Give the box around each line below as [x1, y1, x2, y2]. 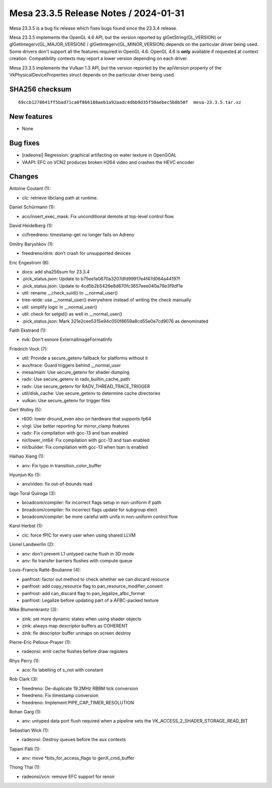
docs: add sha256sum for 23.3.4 [22, 268, 90, 274]
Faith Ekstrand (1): [9, 327, 47, 333]
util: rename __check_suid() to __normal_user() [22, 290, 118, 296]
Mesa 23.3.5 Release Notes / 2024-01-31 [9, 8, 185, 19]
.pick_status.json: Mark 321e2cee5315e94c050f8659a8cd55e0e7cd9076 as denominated [22, 318, 209, 324]
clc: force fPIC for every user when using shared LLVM [22, 532, 136, 538]
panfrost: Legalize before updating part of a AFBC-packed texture [22, 597, 159, 603]
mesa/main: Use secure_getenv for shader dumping [22, 369, 129, 375]
